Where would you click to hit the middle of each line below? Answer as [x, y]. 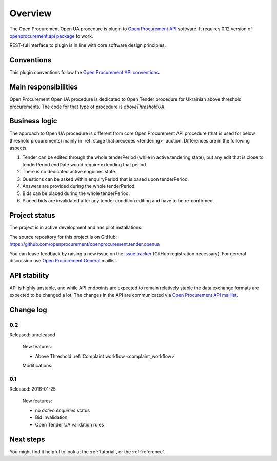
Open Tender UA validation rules [70, 424]
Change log [28, 309]
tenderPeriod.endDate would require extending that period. [85, 164]
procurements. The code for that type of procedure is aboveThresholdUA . [88, 107]
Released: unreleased [33, 335]
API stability [29, 276]
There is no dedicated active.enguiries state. [69, 172]
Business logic [33, 121]
